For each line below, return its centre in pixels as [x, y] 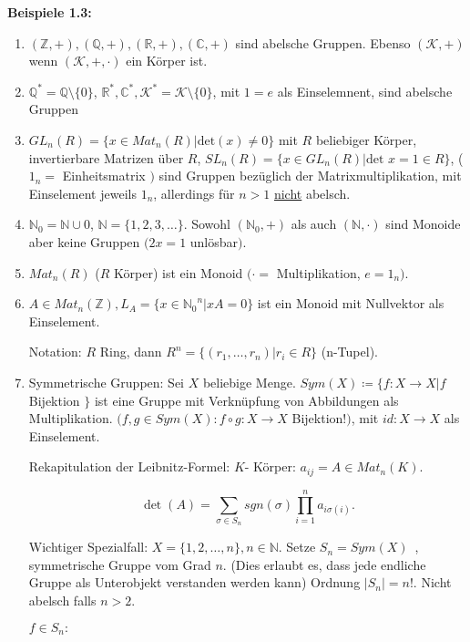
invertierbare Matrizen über [106, 157]
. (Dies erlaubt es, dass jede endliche [324, 564]
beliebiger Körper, [366, 139]
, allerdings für [194, 193]
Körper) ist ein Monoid [179, 272]
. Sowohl [207, 224]
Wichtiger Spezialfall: [88, 547]
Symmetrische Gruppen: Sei [107, 382]
